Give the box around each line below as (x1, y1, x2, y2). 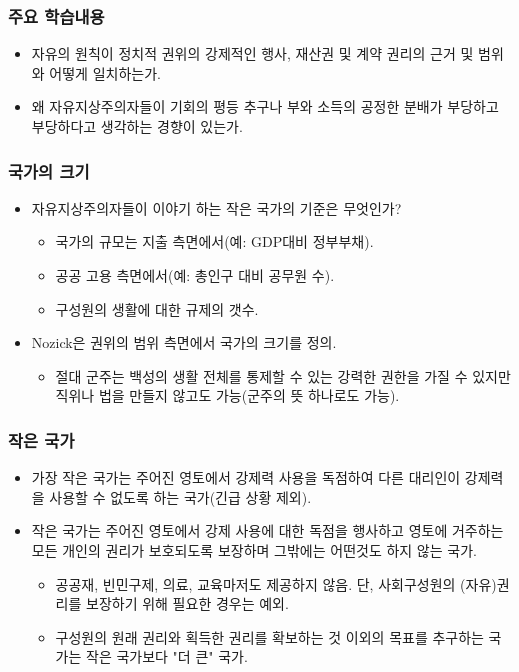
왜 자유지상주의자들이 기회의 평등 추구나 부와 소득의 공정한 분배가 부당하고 (31, 96, 499, 117)
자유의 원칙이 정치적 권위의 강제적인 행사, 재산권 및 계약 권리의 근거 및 (31, 43, 474, 64)
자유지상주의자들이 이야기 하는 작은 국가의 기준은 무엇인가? (31, 197, 402, 218)
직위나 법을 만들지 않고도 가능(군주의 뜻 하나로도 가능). (55, 385, 400, 406)
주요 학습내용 (8, 3, 105, 28)
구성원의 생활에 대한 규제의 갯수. (55, 298, 259, 319)
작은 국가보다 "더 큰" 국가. (86, 646, 248, 667)
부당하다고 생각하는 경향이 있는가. (31, 116, 243, 136)
